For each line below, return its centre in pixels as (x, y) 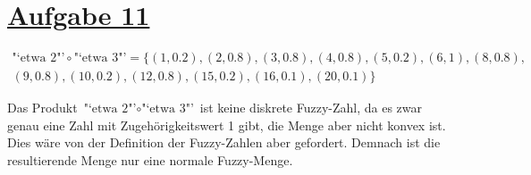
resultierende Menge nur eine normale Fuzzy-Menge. (150, 159)
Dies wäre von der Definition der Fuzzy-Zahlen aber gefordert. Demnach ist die (224, 142)
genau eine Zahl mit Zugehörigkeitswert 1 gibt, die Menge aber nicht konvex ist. (227, 125)
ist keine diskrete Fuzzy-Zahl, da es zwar (311, 108)
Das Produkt (42, 108)
